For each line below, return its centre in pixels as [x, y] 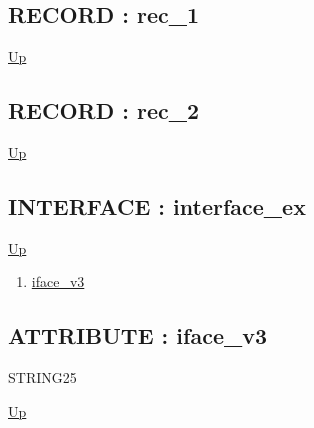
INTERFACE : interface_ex [157, 205]
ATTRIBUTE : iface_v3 [138, 335]
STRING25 [42, 377]
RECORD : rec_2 [104, 110]
